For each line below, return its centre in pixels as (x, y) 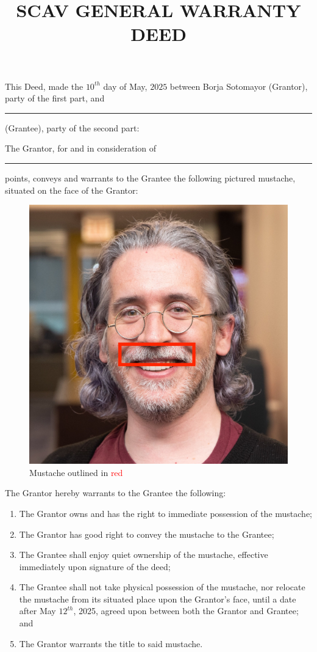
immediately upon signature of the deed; (95, 566)
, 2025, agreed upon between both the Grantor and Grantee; (186, 611)
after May (37, 611)
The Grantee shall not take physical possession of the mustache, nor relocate (162, 587)
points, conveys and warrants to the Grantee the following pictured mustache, (150, 178)
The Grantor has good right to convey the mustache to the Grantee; (147, 534)
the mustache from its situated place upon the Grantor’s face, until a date (158, 599)
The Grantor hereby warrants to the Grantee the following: (116, 493)
